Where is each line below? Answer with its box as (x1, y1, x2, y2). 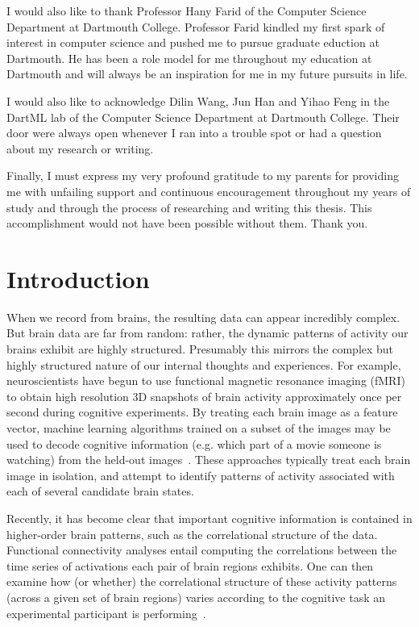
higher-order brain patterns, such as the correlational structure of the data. (6, 525, 378, 542)
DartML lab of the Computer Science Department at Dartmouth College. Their (6, 108, 400, 125)
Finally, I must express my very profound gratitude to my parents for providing (6, 167, 399, 184)
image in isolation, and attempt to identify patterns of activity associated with (6, 466, 395, 483)
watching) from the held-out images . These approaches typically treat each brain (6, 451, 411, 468)
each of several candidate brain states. (6, 483, 194, 500)
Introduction (6, 261, 150, 295)
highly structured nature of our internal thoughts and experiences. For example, (6, 356, 401, 373)
